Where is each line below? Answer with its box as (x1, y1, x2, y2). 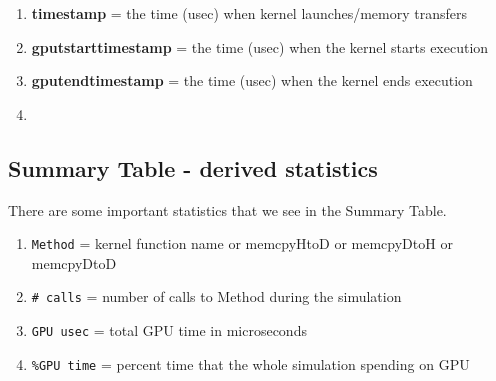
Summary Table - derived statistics (8, 152, 378, 183)
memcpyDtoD (31, 252, 117, 273)
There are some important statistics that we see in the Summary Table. (8, 199, 447, 220)
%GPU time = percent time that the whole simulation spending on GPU (31, 353, 470, 374)
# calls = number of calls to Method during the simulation (31, 286, 402, 307)
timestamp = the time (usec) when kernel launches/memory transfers (31, 3, 468, 23)
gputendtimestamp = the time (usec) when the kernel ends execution (31, 70, 473, 91)
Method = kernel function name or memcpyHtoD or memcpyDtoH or (31, 233, 453, 254)
